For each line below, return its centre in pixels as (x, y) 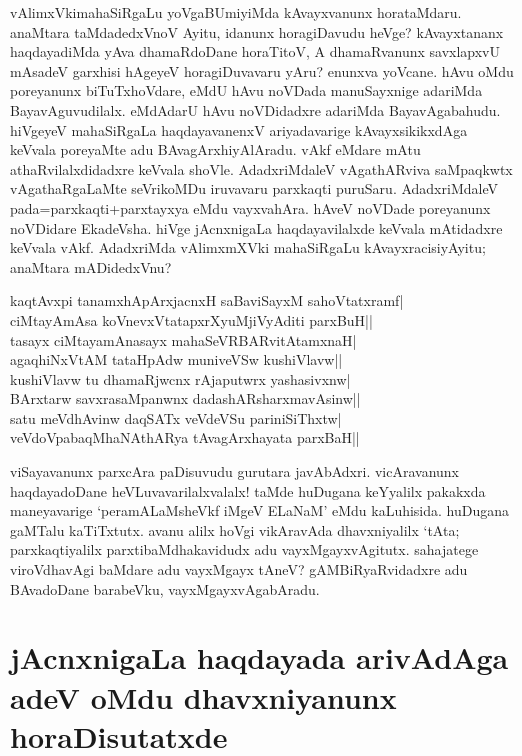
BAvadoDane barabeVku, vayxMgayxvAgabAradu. (165, 588)
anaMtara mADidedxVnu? (91, 266)
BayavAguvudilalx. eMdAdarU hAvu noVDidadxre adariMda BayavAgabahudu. (255, 109)
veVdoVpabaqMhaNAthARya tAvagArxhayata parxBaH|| (185, 437)
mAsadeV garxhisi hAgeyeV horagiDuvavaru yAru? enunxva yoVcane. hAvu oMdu (262, 70)
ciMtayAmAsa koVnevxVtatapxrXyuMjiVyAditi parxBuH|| (191, 319)
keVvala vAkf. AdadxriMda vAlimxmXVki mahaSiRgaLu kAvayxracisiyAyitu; (248, 247)
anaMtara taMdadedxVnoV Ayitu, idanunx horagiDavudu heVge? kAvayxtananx (257, 31)
